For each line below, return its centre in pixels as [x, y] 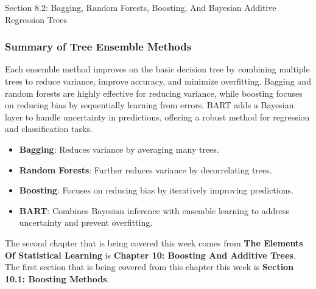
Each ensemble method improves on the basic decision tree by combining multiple [157, 69]
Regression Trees [36, 19]
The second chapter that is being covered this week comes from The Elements [154, 242]
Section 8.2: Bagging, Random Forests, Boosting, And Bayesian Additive [141, 7]
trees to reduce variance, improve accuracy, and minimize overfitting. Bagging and [158, 81]
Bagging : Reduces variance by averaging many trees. [119, 149]
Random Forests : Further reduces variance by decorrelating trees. [146, 169]
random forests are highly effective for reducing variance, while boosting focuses [154, 93]
